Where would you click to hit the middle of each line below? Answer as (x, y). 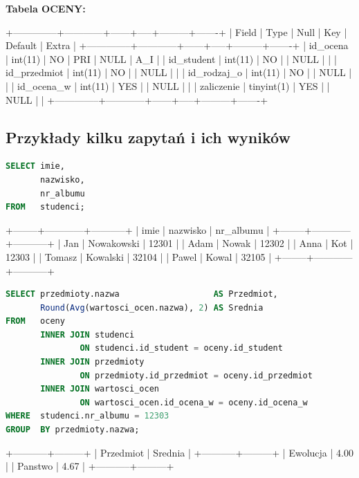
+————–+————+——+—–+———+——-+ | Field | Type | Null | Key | (176, 31)
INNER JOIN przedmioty (92, 362)
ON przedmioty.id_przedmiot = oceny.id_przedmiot (196, 375)
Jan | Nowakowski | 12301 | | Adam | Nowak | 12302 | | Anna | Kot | (208, 243)
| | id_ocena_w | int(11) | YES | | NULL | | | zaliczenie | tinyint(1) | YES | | (168, 85)
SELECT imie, (35, 166)
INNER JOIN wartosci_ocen (100, 389)
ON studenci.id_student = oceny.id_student (181, 348)
